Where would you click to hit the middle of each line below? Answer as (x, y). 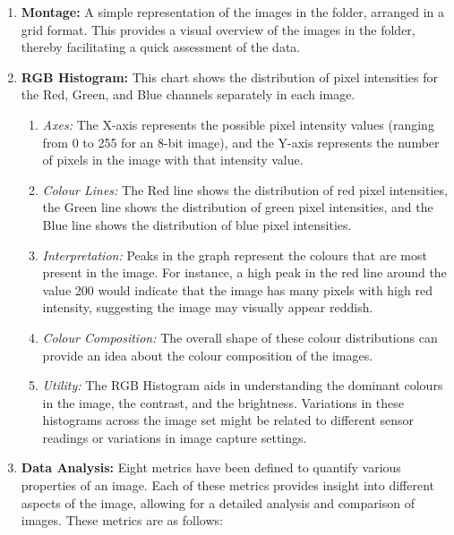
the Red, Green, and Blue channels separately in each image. (188, 94)
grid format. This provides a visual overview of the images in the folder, (218, 29)
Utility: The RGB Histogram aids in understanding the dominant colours (243, 385)
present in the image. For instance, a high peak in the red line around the (244, 272)
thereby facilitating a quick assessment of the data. (161, 47)
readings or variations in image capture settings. (175, 437)
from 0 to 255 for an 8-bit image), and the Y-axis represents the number (241, 142)
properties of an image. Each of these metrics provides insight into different (227, 485)
